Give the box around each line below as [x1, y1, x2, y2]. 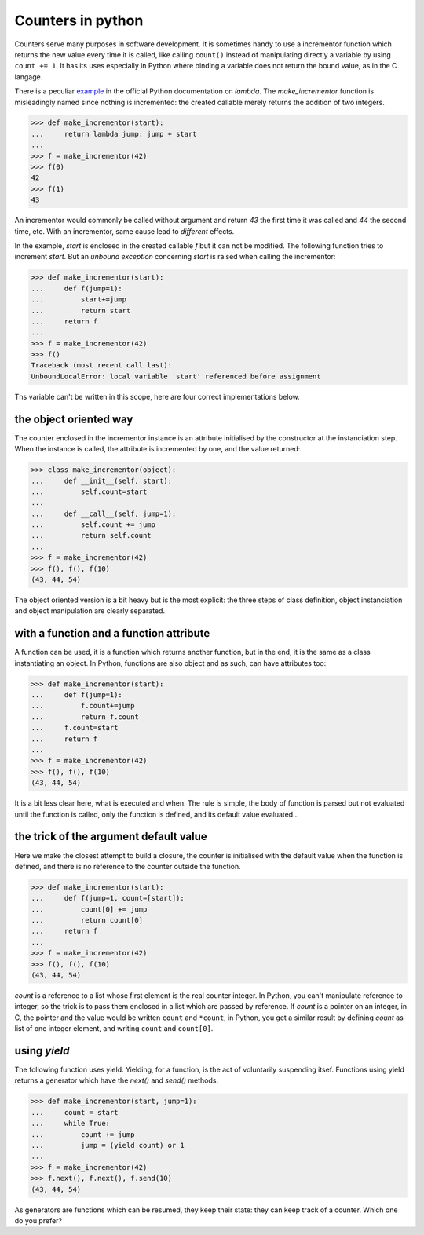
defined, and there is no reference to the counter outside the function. [14, 861, 241, 871]
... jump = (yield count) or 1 [31, 1141, 185, 1149]
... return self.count [31, 531, 152, 540]
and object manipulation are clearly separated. [14, 606, 165, 616]
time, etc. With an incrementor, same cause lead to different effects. [14, 226, 235, 236]
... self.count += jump [31, 521, 156, 529]
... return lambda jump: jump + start [31, 130, 197, 138]
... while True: [31, 1119, 110, 1128]
